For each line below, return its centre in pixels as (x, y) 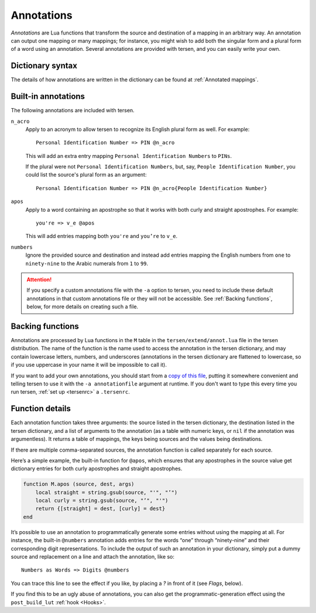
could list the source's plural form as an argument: (86, 175)
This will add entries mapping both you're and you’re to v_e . (102, 236)
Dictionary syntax (44, 66)
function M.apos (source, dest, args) (79, 484)
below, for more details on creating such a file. (83, 306)
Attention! (39, 280)
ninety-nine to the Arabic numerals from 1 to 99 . (87, 263)
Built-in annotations (48, 97)
